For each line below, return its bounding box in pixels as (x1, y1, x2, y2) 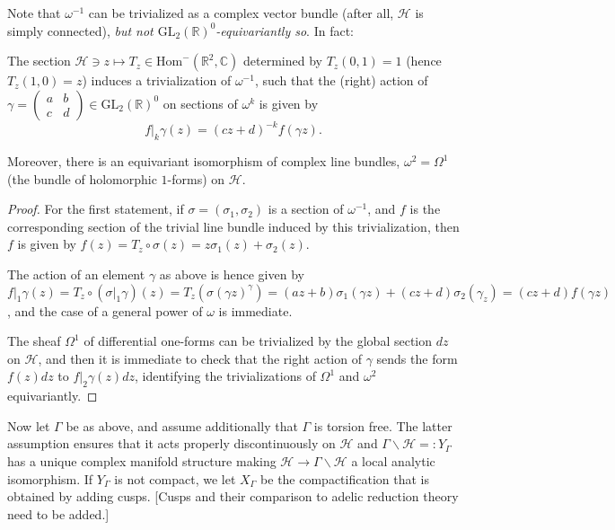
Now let (7, 416, 50, 435)
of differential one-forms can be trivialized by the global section (83, 331, 432, 350)
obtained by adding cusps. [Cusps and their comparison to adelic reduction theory (7, 487, 459, 506)
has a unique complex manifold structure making (7, 452, 277, 470)
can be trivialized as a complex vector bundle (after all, (88, 4, 394, 22)
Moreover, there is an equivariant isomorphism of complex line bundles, (7, 152, 400, 171)
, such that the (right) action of (254, 71, 428, 90)
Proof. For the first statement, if (7, 199, 184, 218)
